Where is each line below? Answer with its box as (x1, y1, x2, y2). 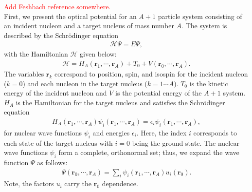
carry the (64, 178, 91, 189)
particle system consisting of (158, 11, 242, 21)
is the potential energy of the (115, 88, 202, 98)
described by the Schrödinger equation (4, 30, 119, 40)
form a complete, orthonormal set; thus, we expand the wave (58, 147, 239, 157)
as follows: (37, 157, 68, 168)
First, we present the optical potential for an (4, 11, 137, 21)
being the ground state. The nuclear (132, 137, 239, 148)
